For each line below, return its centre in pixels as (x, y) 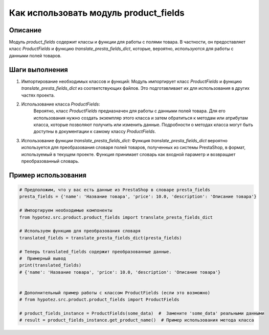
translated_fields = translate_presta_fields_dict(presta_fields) (101, 238)
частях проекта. (38, 95)
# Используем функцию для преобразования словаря (80, 231)
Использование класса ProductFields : (61, 104)
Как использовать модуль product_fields (97, 13)
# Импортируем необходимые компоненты (66, 210)
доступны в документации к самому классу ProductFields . (95, 131)
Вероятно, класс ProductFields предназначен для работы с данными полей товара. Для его (130, 111)
